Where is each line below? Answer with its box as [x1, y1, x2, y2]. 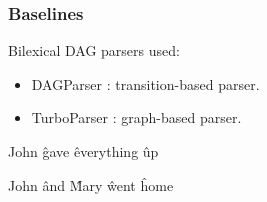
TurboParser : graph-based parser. [31, 107, 242, 128]
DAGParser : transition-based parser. [31, 73, 260, 94]
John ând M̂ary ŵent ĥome [8, 174, 174, 195]
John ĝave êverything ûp [8, 141, 159, 161]
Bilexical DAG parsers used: [8, 40, 180, 61]
